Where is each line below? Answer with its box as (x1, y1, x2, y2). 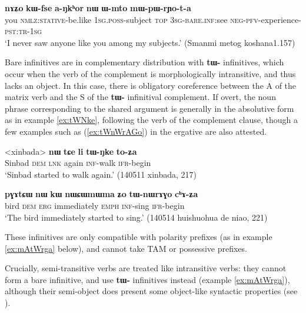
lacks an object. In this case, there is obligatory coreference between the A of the (5, 79, 297, 91)
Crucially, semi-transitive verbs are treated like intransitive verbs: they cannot (5, 262, 287, 274)
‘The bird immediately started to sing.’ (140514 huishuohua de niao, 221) (5, 211, 268, 223)
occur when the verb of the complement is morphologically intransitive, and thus (5, 67, 296, 79)
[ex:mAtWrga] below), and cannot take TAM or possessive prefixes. (5, 242, 247, 254)
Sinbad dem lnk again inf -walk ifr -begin (5, 156, 151, 169)
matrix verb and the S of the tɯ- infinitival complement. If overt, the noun (5, 91, 276, 103)
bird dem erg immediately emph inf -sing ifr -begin (5, 199, 185, 211)
